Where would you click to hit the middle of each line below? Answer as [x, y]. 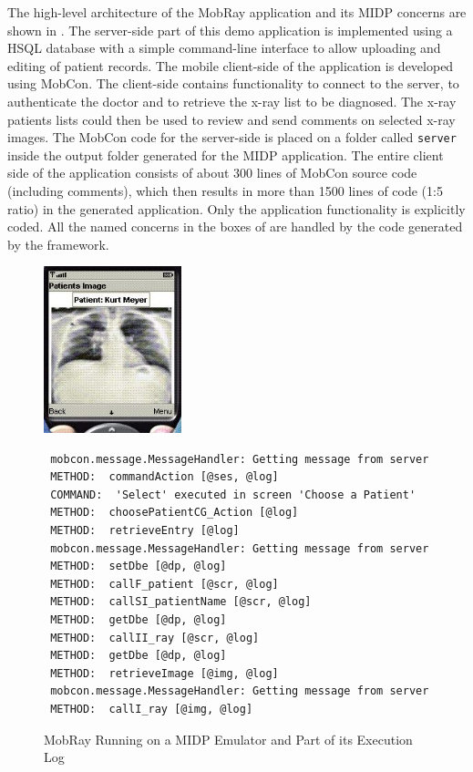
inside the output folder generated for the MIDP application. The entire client [226, 154]
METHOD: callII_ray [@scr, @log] [155, 638]
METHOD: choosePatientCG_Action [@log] [175, 513]
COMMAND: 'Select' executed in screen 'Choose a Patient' [233, 494]
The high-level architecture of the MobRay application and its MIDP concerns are [237, 12]
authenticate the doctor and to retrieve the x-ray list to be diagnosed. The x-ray [232, 101]
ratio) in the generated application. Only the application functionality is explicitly [236, 208]
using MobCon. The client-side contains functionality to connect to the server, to [233, 83]
